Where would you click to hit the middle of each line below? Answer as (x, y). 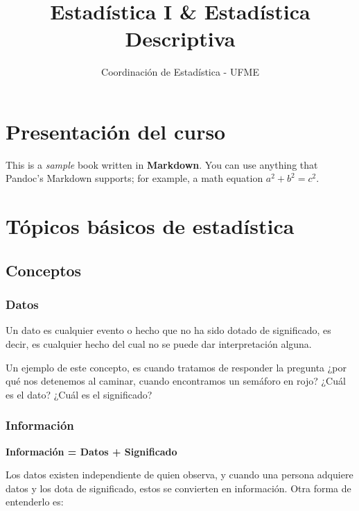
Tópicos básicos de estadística (150, 226)
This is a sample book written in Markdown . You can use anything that (162, 164)
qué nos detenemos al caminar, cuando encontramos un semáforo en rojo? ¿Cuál (176, 381)
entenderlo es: (35, 502)
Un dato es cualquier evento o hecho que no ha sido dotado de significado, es (168, 330)
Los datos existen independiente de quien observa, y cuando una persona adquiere (179, 475)
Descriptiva (180, 39)
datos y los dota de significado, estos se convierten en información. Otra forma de (178, 488)
